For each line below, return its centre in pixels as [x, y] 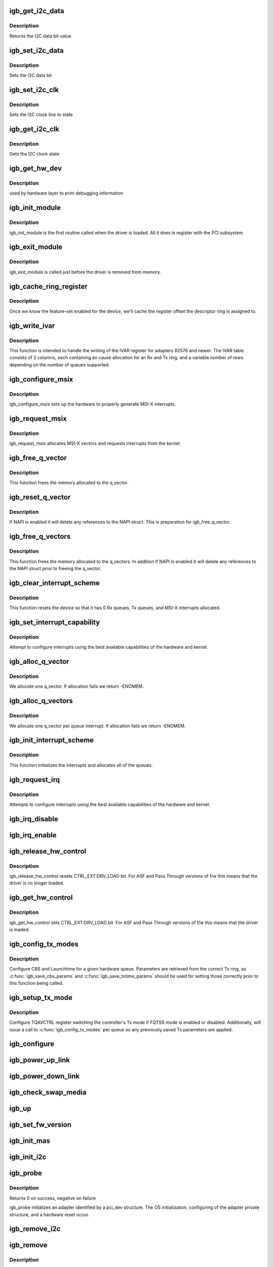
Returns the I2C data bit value [40, 36]
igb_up [20, 1109]
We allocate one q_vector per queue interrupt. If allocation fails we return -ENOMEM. [98, 726]
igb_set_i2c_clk [34, 89]
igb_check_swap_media [48, 1092]
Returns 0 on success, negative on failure [53, 1198]
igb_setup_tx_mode [41, 998]
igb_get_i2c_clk [34, 129]
